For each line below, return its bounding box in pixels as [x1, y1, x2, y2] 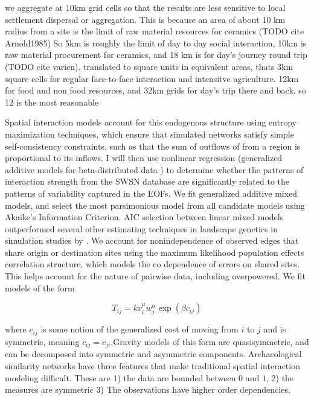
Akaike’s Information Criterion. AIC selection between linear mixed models [5, 211, 284, 223]
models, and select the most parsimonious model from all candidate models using [5, 198, 305, 211]
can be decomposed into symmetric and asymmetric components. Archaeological [5, 348, 302, 360]
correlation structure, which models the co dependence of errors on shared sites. [5, 258, 300, 270]
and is [263, 323, 286, 335]
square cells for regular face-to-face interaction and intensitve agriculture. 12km [5, 72, 299, 84]
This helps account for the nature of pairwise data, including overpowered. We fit [5, 270, 306, 282]
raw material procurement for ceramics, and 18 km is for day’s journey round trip [5, 48, 307, 61]
